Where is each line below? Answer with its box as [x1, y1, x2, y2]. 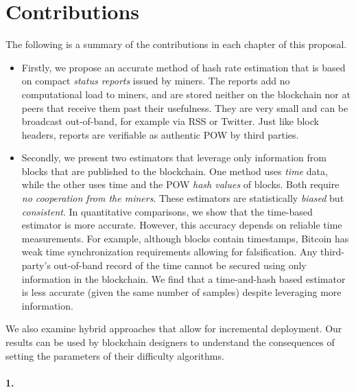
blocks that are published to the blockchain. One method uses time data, [21, 163, 328, 178]
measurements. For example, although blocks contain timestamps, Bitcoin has [21, 231, 349, 245]
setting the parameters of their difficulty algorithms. [5, 348, 224, 362]
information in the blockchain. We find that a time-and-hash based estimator [21, 271, 346, 286]
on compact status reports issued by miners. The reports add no [21, 73, 290, 88]
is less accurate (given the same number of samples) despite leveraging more [21, 285, 342, 299]
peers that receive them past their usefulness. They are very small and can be [21, 100, 348, 115]
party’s [21, 258, 51, 273]
